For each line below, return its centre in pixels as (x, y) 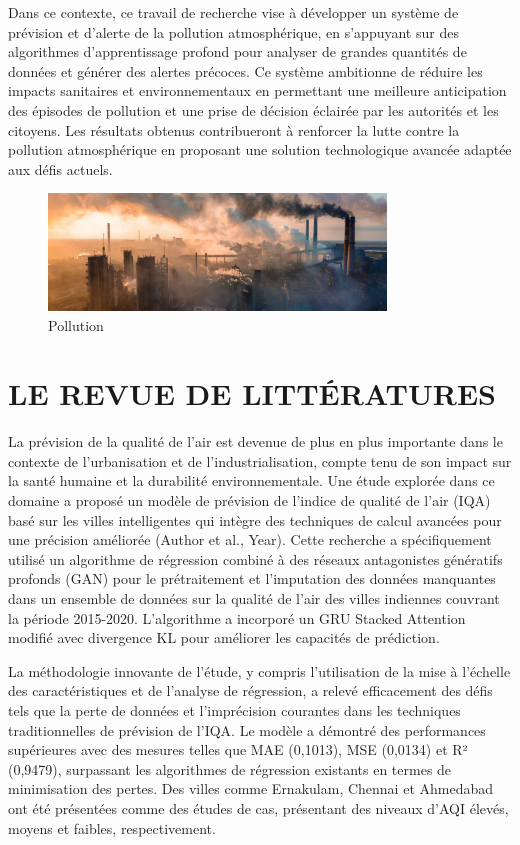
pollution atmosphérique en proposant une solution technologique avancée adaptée (260, 149)
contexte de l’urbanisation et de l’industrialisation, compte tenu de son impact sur (260, 460)
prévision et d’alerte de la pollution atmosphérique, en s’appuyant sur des (233, 31)
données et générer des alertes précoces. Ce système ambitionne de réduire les (245, 70)
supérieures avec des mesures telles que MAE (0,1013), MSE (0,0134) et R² (238, 749)
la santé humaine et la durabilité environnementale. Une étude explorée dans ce (251, 480)
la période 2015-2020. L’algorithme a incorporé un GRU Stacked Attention (237, 617)
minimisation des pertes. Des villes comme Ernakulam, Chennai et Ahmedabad (251, 788)
